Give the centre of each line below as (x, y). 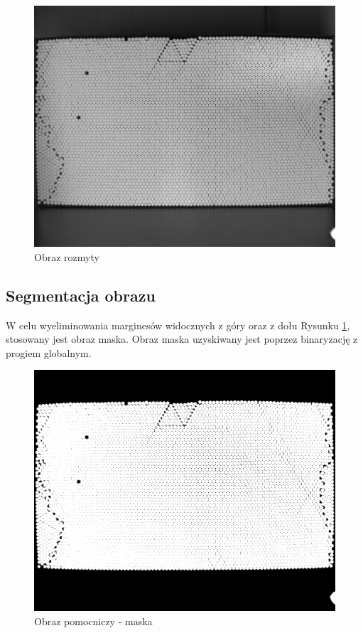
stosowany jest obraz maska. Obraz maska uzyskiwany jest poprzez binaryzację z (182, 339)
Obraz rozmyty (67, 256)
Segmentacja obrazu (81, 295)
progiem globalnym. (49, 352)
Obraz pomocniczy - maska (93, 621)
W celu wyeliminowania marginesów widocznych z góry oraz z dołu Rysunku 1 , (178, 325)
